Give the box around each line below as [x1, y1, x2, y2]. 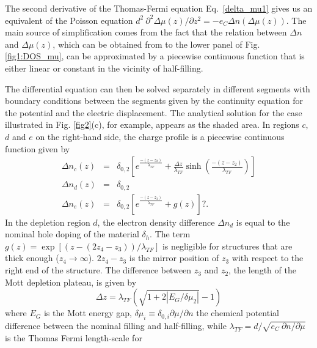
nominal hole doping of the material [5, 228, 139, 240]
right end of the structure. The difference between [5, 264, 192, 276]
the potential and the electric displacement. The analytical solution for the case [5, 106, 302, 119]
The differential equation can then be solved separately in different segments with [5, 82, 310, 95]
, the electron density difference [97, 215, 215, 228]
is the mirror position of [129, 251, 219, 264]
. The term [150, 228, 191, 240]
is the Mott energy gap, [43, 306, 132, 319]
